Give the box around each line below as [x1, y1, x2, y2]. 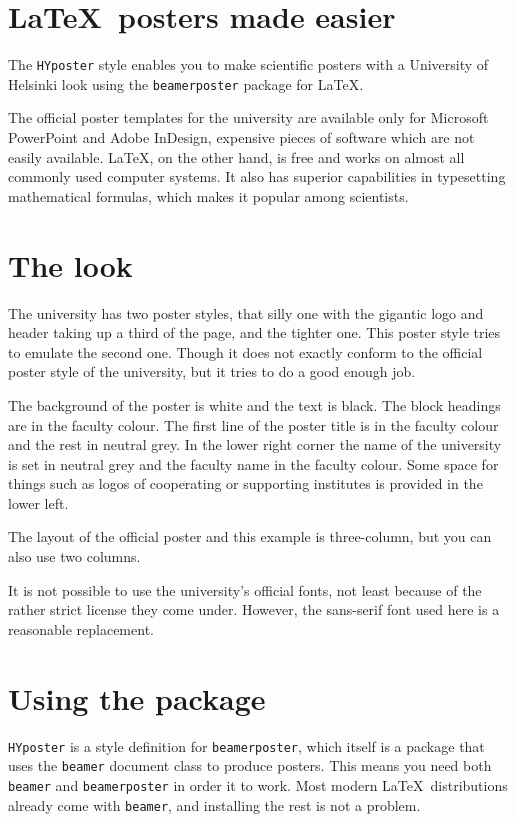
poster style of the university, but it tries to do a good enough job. [8, 361, 416, 382]
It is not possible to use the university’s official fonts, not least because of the [8, 579, 482, 600]
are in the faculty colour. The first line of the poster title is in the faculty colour [8, 414, 499, 435]
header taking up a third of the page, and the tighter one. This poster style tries [8, 322, 501, 343]
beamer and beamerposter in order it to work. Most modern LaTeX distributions [8, 774, 508, 795]
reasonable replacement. [8, 618, 154, 639]
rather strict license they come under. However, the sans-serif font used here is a [8, 599, 500, 620]
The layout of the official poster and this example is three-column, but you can [8, 526, 492, 547]
